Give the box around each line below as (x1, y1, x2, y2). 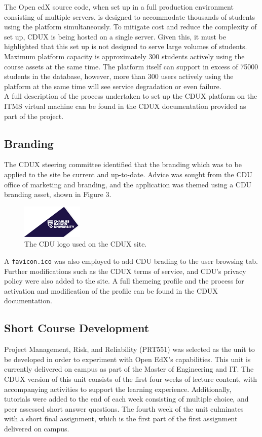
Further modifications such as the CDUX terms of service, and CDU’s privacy (4, 265, 246, 276)
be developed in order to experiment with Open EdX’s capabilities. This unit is (4, 353, 251, 364)
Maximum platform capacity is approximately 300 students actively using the (4, 51, 245, 61)
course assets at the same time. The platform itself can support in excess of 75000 (4, 61, 258, 71)
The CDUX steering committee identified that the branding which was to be (4, 159, 242, 170)
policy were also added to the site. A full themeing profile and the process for (4, 275, 244, 286)
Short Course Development (4, 320, 149, 336)
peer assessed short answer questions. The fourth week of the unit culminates (4, 403, 244, 414)
